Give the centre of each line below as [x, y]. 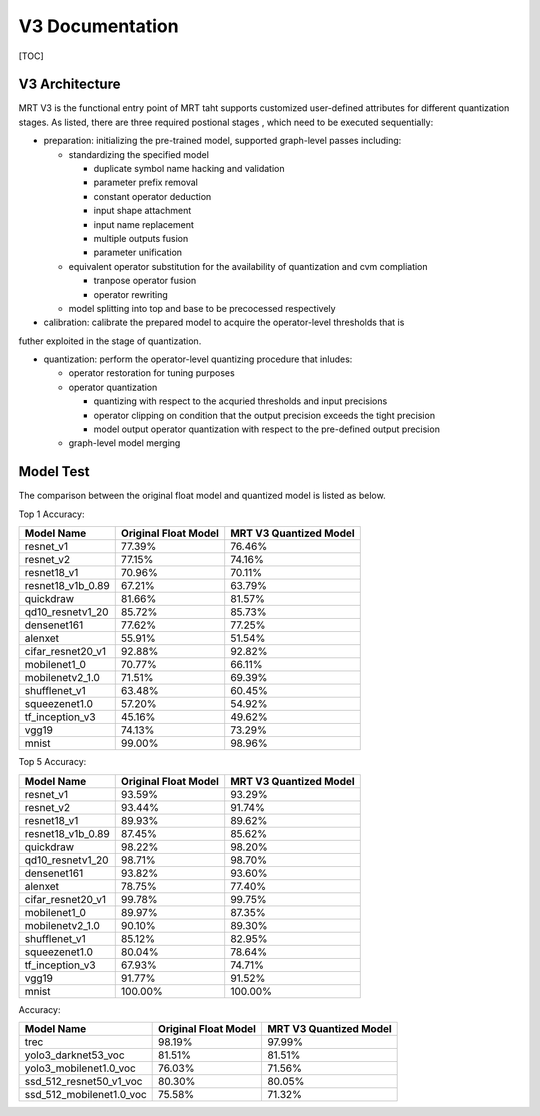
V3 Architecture [69, 84]
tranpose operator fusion [145, 281]
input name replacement [143, 224]
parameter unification [138, 252]
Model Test [54, 471]
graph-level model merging [124, 443]
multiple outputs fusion [141, 238]
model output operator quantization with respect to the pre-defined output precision [266, 429]
